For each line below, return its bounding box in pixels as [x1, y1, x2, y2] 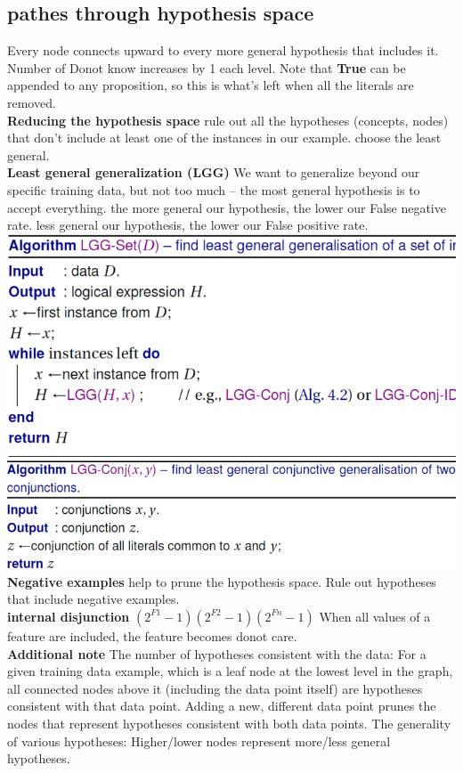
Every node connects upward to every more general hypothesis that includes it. [7, 41, 439, 60]
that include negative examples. [7, 590, 180, 608]
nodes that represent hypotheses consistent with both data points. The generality [7, 713, 451, 732]
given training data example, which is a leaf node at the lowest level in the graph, [7, 662, 453, 680]
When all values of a [319, 606, 431, 625]
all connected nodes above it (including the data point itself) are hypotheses [7, 679, 423, 697]
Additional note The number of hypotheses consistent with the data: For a [7, 644, 426, 663]
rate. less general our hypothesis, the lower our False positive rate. [7, 216, 369, 234]
